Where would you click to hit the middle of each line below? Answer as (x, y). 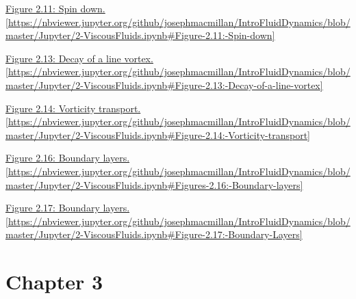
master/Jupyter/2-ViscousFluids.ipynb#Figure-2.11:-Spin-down (139, 35)
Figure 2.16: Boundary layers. (68, 158)
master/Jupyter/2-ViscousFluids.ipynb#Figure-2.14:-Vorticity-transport (157, 134)
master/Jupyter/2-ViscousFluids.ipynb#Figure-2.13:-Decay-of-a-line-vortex (163, 84)
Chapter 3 (54, 282)
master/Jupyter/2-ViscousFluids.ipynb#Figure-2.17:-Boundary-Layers (153, 234)
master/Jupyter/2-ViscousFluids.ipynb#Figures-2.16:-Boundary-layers (153, 184)
